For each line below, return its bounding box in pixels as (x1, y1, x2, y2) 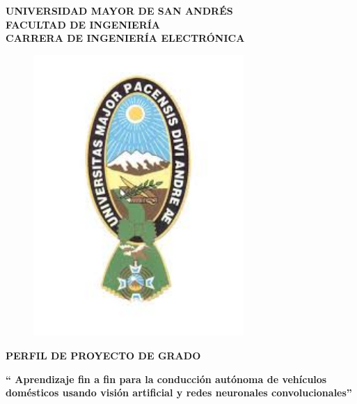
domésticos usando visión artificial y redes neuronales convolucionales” (6, 385, 352, 400)
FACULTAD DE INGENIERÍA (6, 17, 161, 31)
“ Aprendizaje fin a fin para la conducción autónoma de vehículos (6, 371, 327, 386)
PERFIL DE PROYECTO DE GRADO (6, 348, 201, 363)
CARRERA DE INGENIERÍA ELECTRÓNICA (6, 31, 245, 45)
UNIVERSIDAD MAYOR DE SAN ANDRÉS (6, 3, 233, 17)
